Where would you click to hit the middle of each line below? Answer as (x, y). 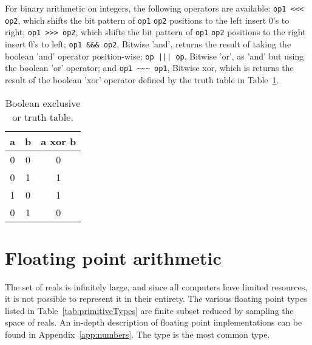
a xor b (59, 141)
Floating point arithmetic (113, 257)
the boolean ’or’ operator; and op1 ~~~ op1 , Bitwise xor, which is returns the (149, 68)
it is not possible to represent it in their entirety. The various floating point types (156, 299)
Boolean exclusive (43, 103)
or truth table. (43, 117)
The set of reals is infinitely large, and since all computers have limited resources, (156, 286)
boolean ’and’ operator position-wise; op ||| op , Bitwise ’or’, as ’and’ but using (154, 56)
